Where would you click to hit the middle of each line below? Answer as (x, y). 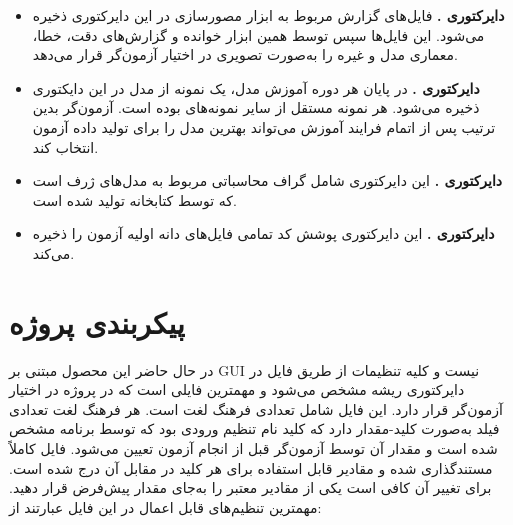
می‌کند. (53, 252)
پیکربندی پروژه (97, 321)
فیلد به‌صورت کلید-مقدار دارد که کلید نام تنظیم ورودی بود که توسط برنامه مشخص (254, 428)
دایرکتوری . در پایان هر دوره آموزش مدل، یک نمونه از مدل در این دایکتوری (256, 87)
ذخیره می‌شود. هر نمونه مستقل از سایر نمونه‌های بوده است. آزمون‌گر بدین (256, 107)
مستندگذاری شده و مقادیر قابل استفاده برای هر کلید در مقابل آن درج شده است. (251, 467)
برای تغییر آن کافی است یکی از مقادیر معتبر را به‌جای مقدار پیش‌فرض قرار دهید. (250, 487)
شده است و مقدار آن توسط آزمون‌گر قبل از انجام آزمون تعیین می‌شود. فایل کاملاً (253, 448)
